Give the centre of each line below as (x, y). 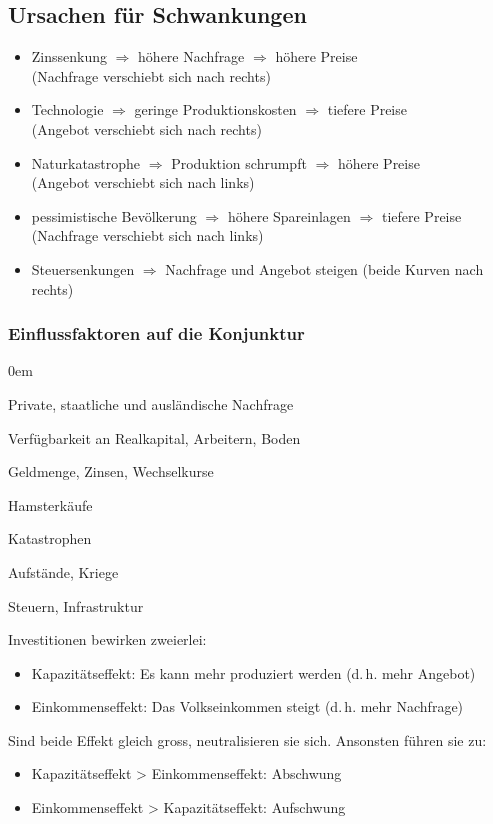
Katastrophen (50, 538)
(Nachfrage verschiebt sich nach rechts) (151, 75)
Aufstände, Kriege (63, 571)
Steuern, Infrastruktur (76, 605)
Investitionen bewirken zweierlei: (107, 639)
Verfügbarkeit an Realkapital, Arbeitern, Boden (154, 437)
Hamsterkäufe (50, 504)
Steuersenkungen (83, 268)
